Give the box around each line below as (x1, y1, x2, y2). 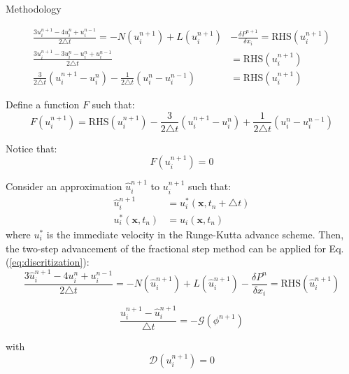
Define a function (6, 96, 80, 111)
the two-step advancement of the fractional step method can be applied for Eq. (6, 240, 344, 255)
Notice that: (6, 141, 57, 155)
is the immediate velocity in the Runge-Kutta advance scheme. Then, (46, 226, 344, 241)
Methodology (6, 1, 62, 15)
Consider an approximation (6, 179, 122, 194)
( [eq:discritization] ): (6, 254, 90, 269)
